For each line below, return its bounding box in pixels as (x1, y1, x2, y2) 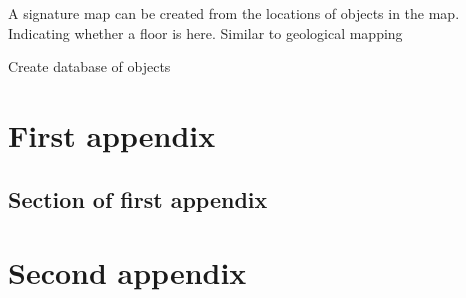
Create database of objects (8, 56, 171, 77)
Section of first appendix (8, 183, 268, 214)
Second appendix (8, 252, 247, 293)
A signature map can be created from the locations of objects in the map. (8, 3, 460, 23)
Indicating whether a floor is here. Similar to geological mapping (8, 22, 403, 43)
